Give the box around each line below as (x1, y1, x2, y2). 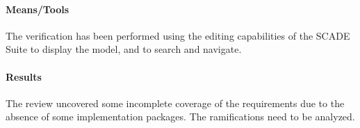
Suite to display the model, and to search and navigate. (6, 42, 242, 56)
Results (6, 69, 42, 83)
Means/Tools (6, 1, 69, 16)
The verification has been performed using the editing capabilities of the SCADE (6, 28, 350, 42)
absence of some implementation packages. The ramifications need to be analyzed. (6, 109, 355, 124)
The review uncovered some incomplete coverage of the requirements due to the (6, 95, 345, 110)
